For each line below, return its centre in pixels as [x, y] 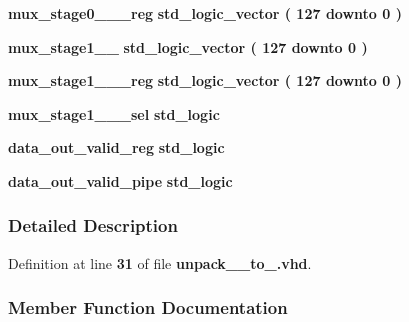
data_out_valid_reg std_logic [116, 147]
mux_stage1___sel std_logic [114, 113]
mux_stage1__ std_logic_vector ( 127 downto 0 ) [188, 46]
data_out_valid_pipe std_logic [120, 180]
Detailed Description [93, 225]
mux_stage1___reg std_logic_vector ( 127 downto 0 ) [205, 80]
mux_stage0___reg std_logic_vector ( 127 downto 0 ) [205, 13]
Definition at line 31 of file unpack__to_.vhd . [160, 262]
